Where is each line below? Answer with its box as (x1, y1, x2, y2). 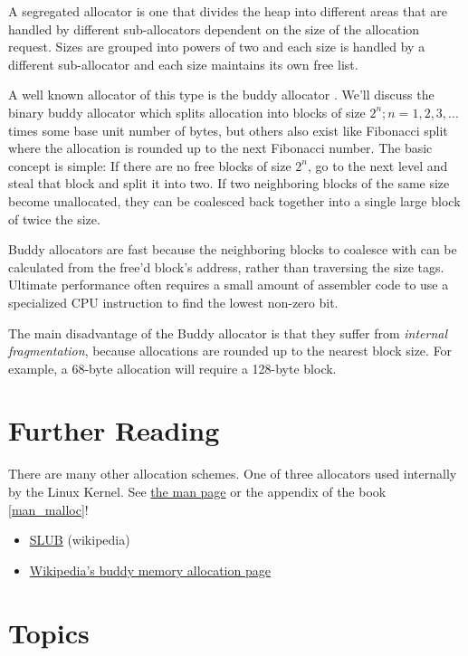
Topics (8, 613, 90, 651)
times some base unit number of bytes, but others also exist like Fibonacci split (8, 120, 448, 139)
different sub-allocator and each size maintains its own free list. (8, 54, 358, 73)
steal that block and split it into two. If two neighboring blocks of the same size (8, 174, 450, 193)
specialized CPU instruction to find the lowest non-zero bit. (8, 292, 339, 311)
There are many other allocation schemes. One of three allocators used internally (8, 464, 457, 483)
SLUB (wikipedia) (29, 530, 130, 549)
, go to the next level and (307, 156, 448, 175)
